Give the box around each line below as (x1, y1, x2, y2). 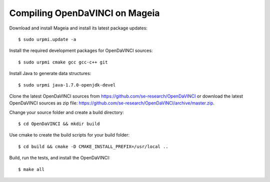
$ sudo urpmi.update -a (18, 36, 76, 42)
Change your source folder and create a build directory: (9, 109, 124, 115)
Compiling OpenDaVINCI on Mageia (9, 7, 160, 18)
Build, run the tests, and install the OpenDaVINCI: (9, 155, 110, 161)
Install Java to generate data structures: (9, 70, 91, 76)
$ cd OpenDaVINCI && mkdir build (18, 121, 100, 127)
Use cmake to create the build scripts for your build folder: (9, 132, 130, 138)
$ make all (18, 166, 45, 172)
